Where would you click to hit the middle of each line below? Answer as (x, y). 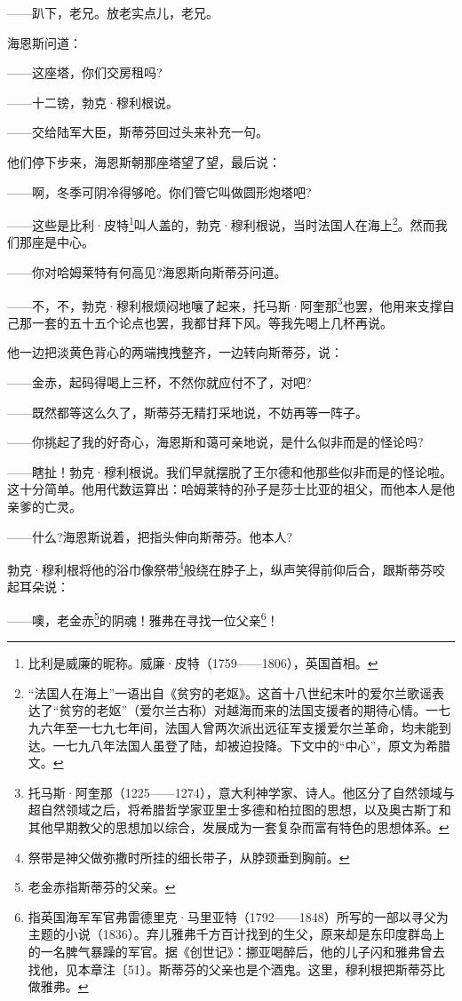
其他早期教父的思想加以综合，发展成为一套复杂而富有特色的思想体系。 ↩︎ (239, 827)
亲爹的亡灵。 (44, 506)
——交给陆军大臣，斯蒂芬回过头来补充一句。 (138, 132)
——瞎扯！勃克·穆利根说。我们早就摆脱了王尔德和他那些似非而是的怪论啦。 (230, 471)
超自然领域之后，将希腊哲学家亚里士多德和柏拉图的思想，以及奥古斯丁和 (239, 810)
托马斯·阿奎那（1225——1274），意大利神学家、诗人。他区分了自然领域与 (241, 792)
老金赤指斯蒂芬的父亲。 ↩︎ (102, 887)
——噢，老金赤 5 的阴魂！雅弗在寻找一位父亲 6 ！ (143, 619)
